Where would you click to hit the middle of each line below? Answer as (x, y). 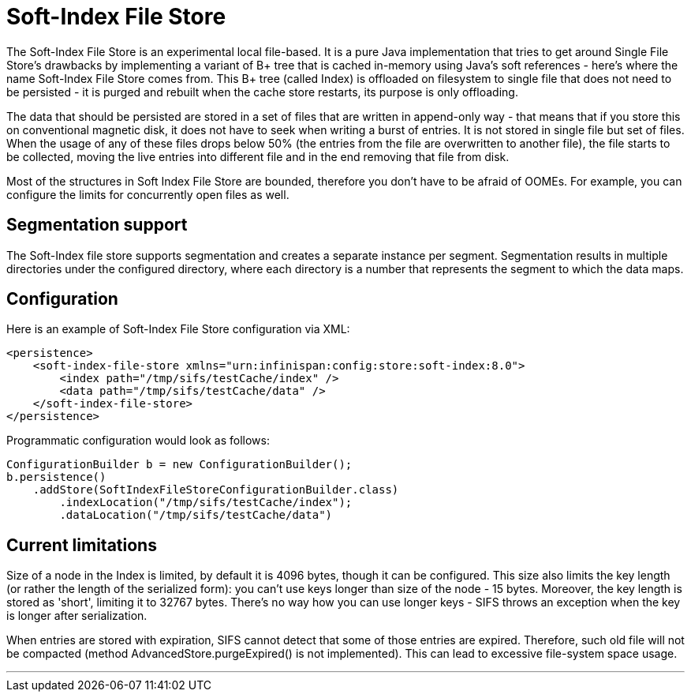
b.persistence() (56, 477)
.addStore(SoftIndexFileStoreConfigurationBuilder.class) (216, 490)
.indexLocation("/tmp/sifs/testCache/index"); (206, 503)
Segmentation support (97, 225)
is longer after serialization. (77, 616)
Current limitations (82, 545)
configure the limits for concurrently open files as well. (148, 194)
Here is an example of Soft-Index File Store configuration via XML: (178, 329)
